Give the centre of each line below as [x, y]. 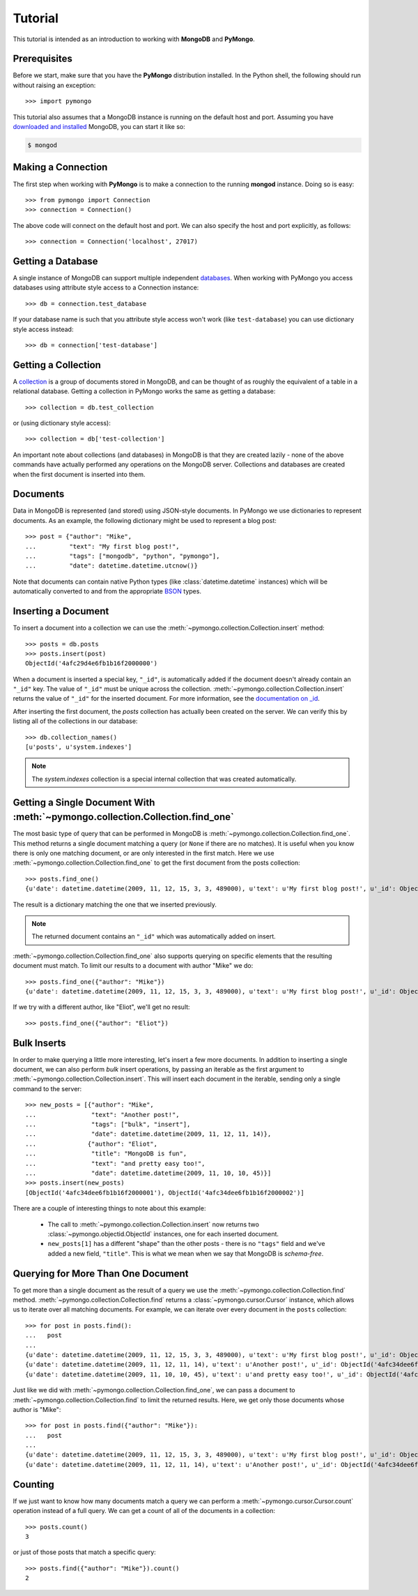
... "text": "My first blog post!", [103, 546]
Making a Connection [60, 167]
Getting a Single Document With [84, 802]
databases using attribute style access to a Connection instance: [106, 288]
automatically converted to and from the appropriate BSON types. [107, 591]
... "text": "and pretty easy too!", [115, 1163]
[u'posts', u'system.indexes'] [79, 747]
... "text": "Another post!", [103, 1115]
